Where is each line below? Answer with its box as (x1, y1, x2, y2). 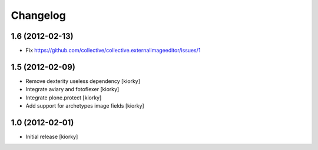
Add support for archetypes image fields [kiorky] (25, 102, 144, 109)
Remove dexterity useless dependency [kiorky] (25, 77, 141, 85)
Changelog (11, 9, 66, 22)
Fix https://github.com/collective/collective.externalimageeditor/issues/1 (25, 47, 201, 54)
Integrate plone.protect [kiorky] (25, 94, 102, 101)
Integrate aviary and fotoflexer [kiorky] (25, 86, 120, 93)
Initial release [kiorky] (25, 133, 78, 141)
